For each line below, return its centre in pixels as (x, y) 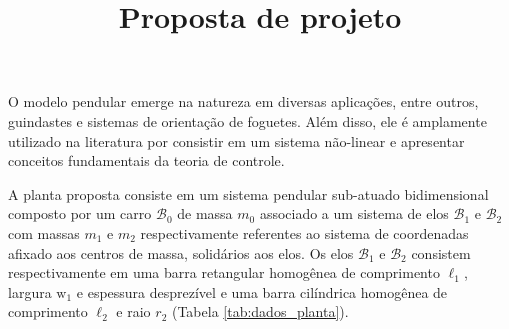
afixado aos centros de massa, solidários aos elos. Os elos (181, 252)
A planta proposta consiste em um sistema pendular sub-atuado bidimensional (248, 193)
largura (30, 291)
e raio (133, 311)
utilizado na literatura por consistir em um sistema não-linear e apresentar (236, 140)
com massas (44, 232)
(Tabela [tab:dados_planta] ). (260, 311)
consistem (441, 252)
